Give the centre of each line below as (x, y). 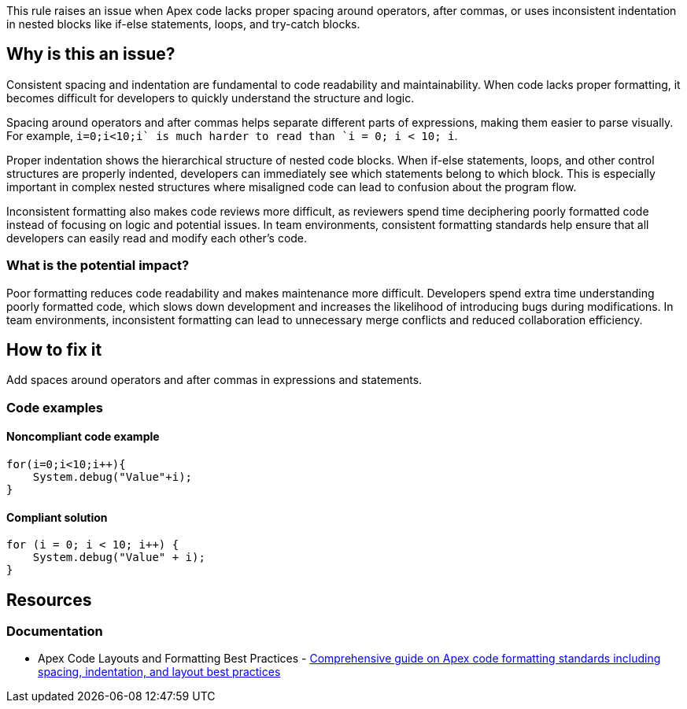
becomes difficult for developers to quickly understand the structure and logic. (211, 98)
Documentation (55, 631)
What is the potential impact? (98, 266)
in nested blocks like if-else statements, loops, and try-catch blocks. (183, 24)
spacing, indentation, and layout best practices (159, 672)
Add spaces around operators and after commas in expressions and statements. (214, 380)
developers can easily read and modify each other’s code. (157, 238)
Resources (49, 600)
